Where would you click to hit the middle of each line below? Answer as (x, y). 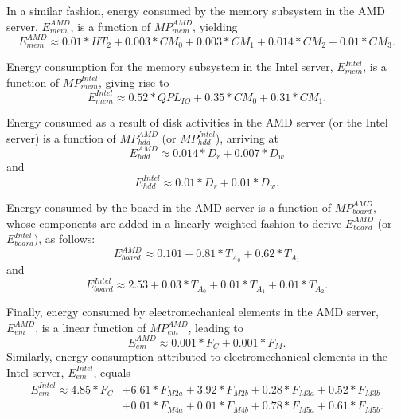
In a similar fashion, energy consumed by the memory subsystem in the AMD (196, 10)
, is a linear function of (91, 327)
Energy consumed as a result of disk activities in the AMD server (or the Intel (197, 122)
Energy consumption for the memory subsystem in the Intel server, (170, 67)
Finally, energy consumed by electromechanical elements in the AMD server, (193, 312)
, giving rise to (134, 82)
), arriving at (247, 137)
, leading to (216, 327)
